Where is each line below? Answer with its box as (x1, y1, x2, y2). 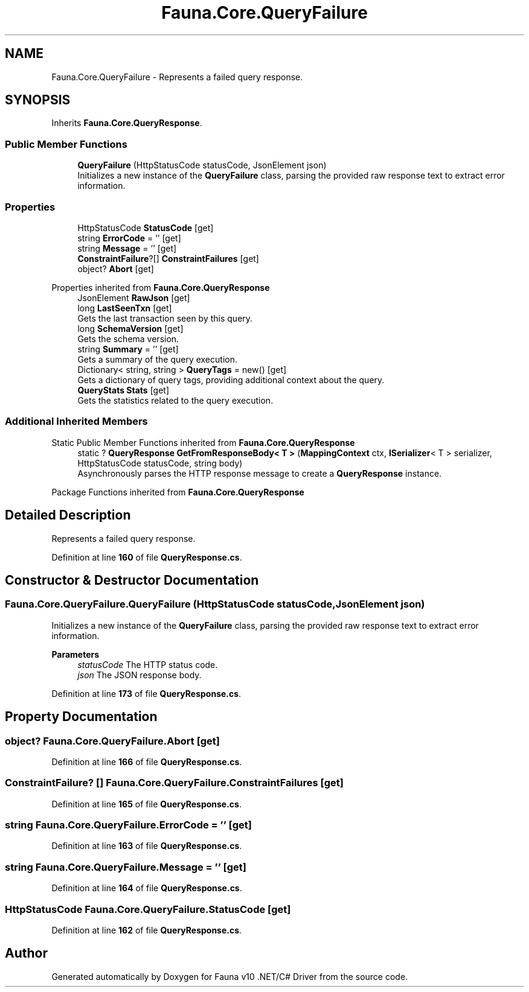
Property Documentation (5, 709, 158, 725)
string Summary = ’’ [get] (77, 343, 179, 354)
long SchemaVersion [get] (77, 323, 184, 334)
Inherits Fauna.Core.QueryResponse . (51, 118, 202, 129)
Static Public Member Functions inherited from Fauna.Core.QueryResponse (51, 437, 355, 448)
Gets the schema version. (77, 333, 179, 344)
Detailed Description (5, 507, 131, 523)
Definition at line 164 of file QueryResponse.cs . (51, 883, 242, 894)
